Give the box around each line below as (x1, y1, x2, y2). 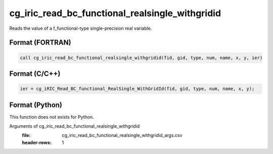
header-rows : (22, 139, 52, 145)
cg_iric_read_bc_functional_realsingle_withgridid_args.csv (62, 132, 183, 138)
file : (22, 132, 31, 138)
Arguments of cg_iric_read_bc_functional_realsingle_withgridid (9, 123, 140, 129)
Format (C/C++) (9, 69, 61, 78)
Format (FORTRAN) (9, 38, 71, 47)
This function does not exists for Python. (9, 114, 94, 120)
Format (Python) (9, 100, 63, 109)
